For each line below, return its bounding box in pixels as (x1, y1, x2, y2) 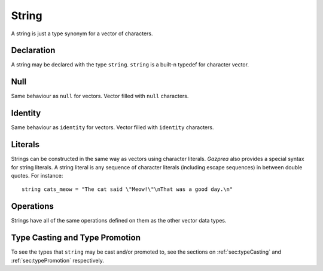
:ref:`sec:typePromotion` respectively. (11, 257, 104, 264)
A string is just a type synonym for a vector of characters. (11, 30, 153, 37)
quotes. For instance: (11, 172, 63, 179)
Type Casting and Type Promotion (11, 233, 141, 243)
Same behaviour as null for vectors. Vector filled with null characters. (11, 93, 189, 100)
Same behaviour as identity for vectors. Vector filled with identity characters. (11, 124, 214, 131)
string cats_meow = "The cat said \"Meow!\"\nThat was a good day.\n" (22, 186, 233, 193)
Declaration (11, 45, 56, 56)
